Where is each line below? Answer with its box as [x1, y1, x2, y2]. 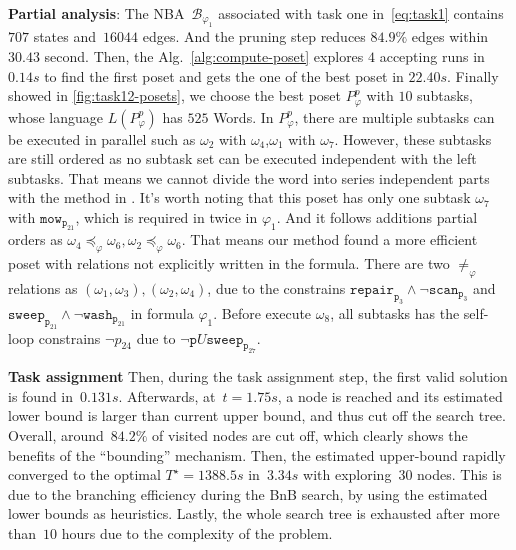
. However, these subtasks [334, 128, 492, 149]
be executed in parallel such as [8, 128, 196, 149]
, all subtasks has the [330, 302, 460, 323]
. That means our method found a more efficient [181, 229, 478, 250]
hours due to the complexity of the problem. [61, 523, 333, 544]
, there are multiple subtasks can [294, 106, 495, 127]
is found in [8, 385, 74, 406]
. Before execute [213, 302, 312, 323]
